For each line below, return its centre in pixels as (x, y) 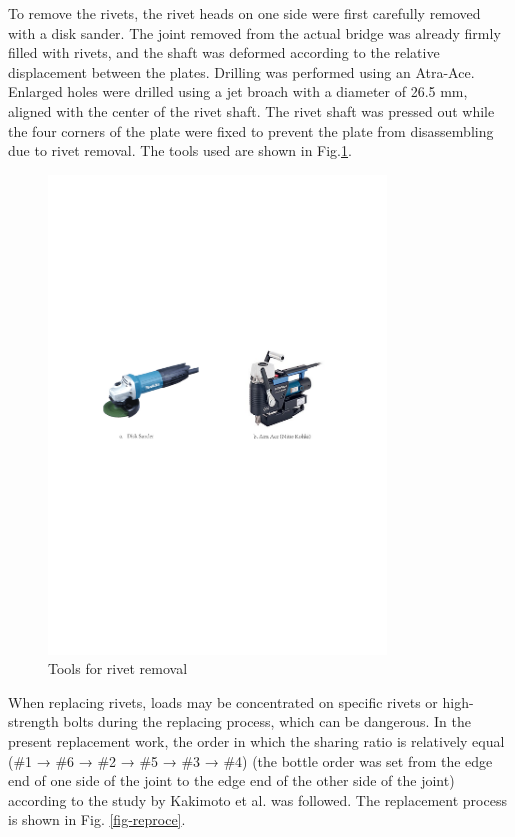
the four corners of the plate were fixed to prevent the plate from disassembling (251, 130)
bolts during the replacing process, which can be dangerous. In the (267, 721)
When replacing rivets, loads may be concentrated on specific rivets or (223, 701)
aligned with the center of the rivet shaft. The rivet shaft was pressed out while (251, 110)
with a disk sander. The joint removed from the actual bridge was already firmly (254, 32)
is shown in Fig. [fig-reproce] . (97, 819)
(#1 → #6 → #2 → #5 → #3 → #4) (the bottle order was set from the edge (250, 760)
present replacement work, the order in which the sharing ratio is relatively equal (256, 741)
